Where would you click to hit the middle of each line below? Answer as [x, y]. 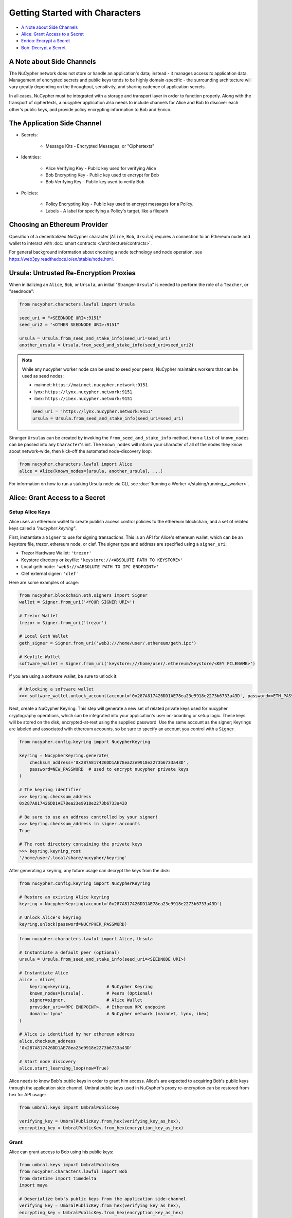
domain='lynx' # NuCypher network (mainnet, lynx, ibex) [119, 1014]
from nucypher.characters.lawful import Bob [73, 1171]
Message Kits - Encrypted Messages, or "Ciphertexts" [100, 146]
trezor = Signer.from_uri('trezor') [63, 623]
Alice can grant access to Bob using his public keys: [61, 1152]
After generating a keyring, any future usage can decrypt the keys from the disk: [90, 871]
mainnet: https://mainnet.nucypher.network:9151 [91, 385]
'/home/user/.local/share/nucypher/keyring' [73, 858]
